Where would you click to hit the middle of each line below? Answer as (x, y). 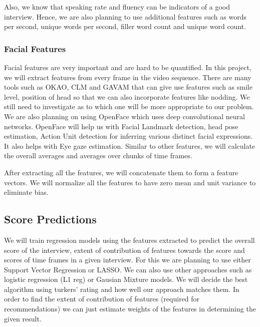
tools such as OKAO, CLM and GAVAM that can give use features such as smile (128, 87)
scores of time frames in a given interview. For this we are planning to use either (127, 260)
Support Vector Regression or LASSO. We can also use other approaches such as (128, 269)
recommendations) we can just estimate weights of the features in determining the (130, 309)
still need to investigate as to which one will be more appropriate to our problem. (129, 106)
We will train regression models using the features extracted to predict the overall (129, 240)
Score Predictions (50, 219)
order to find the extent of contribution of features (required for (102, 299)
